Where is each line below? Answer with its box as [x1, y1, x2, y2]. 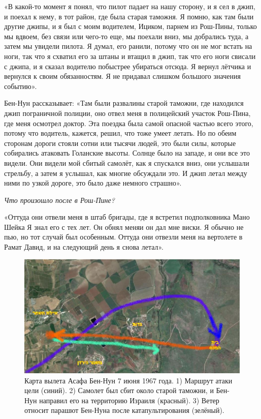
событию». [4, 80, 37, 91]
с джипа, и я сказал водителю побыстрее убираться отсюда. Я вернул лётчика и [4, 61, 251, 71]
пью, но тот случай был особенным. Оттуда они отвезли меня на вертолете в [4, 231, 243, 242]
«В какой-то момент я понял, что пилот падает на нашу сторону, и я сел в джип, [4, 1, 255, 11]
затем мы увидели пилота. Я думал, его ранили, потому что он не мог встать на [4, 41, 252, 51]
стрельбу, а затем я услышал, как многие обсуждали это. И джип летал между [4, 167, 247, 178]
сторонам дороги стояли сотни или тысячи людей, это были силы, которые [4, 137, 236, 148]
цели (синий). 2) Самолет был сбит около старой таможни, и [24, 385, 214, 396]
